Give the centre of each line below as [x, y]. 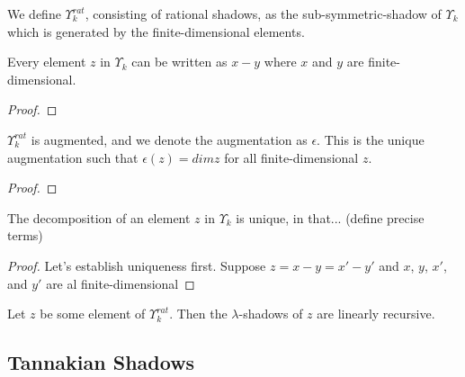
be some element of [93, 314]
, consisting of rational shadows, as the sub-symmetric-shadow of [263, 13]
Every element [47, 62]
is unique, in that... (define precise [330, 217]
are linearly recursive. [376, 314]
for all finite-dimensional [291, 157]
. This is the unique [371, 139]
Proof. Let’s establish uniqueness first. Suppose [137, 265]
